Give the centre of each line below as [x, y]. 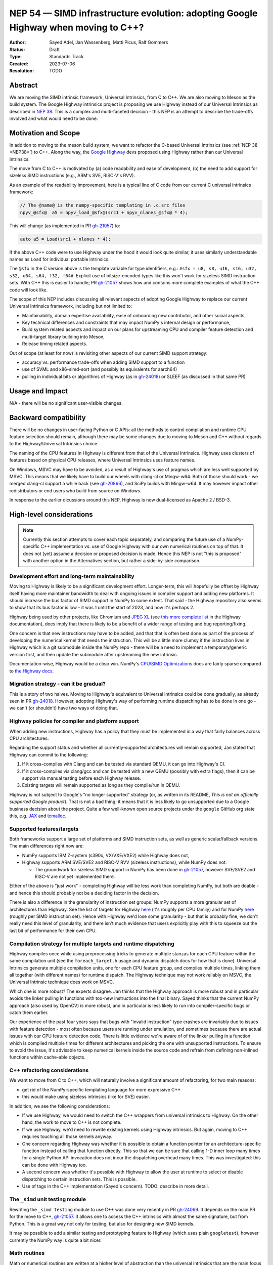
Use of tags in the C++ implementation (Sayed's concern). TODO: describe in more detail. [116, 1186]
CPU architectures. [29, 738]
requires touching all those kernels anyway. [67, 1136]
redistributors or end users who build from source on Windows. [75, 490]
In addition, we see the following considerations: [60, 1106]
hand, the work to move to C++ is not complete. [72, 1122]
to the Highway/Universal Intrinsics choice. [54, 444]
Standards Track [66, 57]
